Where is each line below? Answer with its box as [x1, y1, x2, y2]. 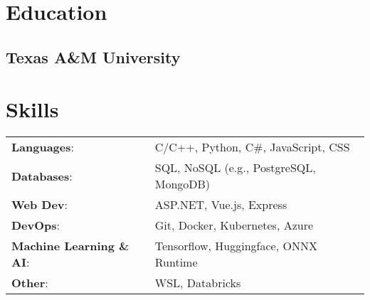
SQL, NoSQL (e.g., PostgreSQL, [154, 159, 316, 176]
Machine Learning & [11, 237, 129, 255]
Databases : [11, 167, 73, 184]
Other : [11, 274, 48, 291]
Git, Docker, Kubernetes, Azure [154, 217, 314, 234]
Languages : [11, 139, 74, 156]
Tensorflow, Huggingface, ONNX [154, 237, 317, 255]
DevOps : [11, 217, 60, 234]
